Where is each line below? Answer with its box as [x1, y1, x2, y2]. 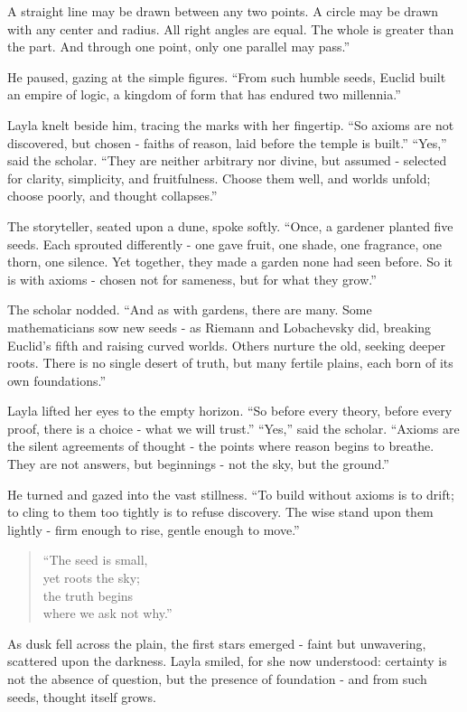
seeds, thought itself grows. [7, 687, 156, 706]
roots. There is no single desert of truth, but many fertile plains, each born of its [7, 353, 453, 372]
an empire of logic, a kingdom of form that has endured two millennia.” [7, 85, 401, 104]
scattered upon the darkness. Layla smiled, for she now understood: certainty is [7, 651, 447, 670]
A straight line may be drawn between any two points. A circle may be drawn [7, 2, 439, 20]
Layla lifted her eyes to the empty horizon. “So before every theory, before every [7, 401, 453, 420]
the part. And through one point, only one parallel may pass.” [7, 37, 350, 56]
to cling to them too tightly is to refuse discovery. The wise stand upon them [7, 502, 434, 521]
